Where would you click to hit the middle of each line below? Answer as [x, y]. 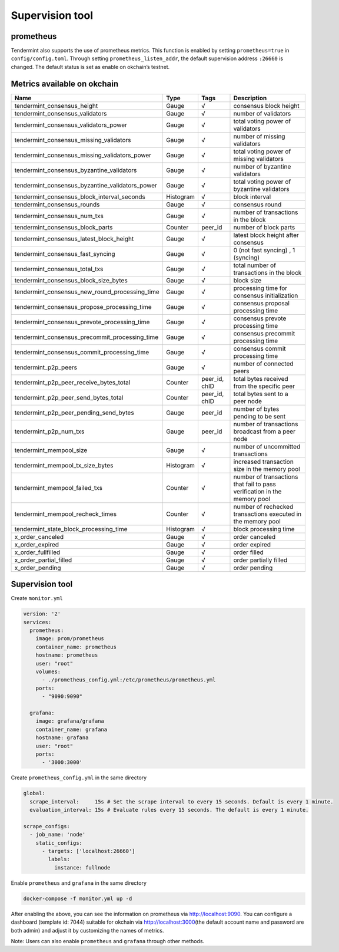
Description [250, 98]
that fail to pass [255, 484]
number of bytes [256, 409]
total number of [255, 265]
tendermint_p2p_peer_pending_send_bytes [74, 413]
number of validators [262, 113]
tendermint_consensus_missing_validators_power [83, 155]
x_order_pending [38, 568]
